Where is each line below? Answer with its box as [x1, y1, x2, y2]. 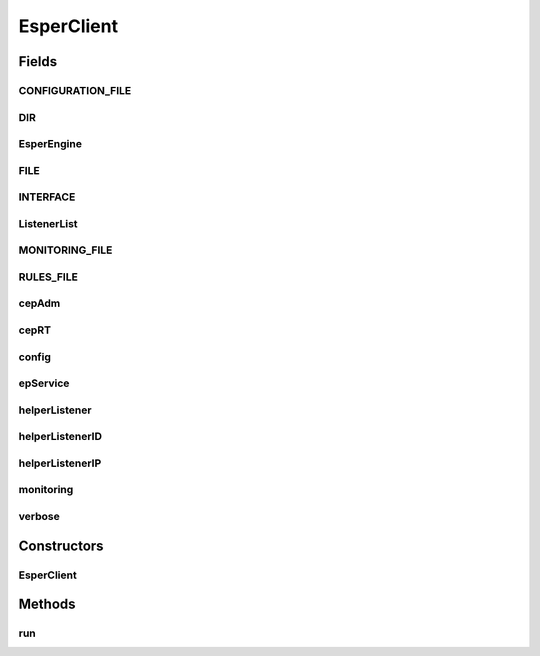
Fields [18, 53, 58, 70]
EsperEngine [18, 137, 82, 151]
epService [18, 376, 70, 390]
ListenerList [18, 216, 79, 230]
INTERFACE [18, 190, 76, 204]
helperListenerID [18, 430, 103, 444]
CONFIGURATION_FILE [18, 83, 132, 97]
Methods [18, 596, 76, 613]
